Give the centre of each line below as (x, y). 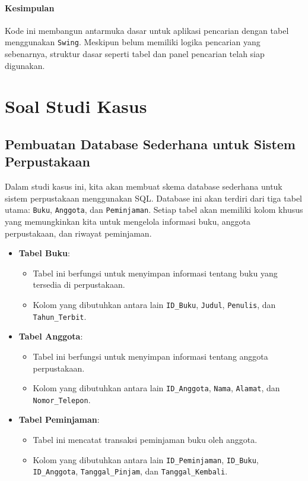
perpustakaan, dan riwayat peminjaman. (78, 233)
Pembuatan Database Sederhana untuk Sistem (150, 144)
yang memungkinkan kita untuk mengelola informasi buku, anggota (128, 221)
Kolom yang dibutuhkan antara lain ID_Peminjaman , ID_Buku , (146, 459)
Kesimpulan (30, 7)
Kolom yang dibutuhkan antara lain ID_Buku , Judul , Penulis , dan (154, 305)
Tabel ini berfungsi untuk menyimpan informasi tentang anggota (150, 356)
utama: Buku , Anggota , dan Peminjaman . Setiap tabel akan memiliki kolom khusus (154, 210)
